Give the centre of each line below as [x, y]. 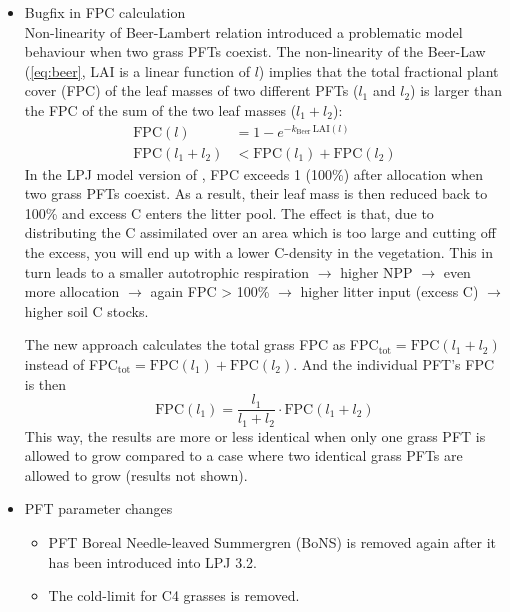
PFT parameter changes [98, 508]
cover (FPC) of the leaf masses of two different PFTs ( [191, 90]
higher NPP [376, 271]
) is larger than [456, 90]
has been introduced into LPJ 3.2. [152, 561]
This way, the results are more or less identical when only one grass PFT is [255, 435]
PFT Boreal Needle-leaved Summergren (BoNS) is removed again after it [272, 542]
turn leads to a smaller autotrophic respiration [167, 271]
